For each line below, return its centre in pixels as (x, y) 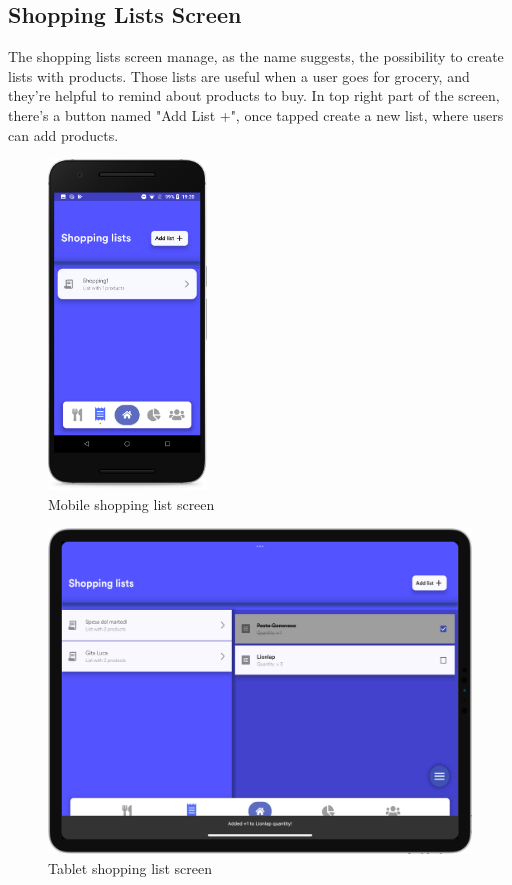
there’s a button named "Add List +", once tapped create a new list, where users (256, 114)
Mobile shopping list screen (131, 503)
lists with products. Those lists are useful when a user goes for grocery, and (239, 75)
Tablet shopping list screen (130, 867)
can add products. (63, 134)
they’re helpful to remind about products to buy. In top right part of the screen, (254, 95)
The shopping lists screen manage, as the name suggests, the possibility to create (256, 56)
